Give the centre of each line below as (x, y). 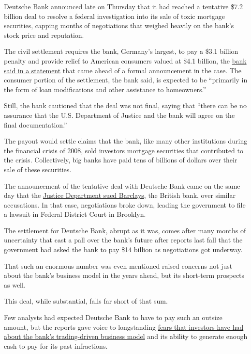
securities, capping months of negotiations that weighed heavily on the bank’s (119, 25)
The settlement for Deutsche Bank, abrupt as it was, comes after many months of (125, 230)
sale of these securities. (38, 169)
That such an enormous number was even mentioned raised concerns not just (118, 265)
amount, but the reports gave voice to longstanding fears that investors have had (124, 327)
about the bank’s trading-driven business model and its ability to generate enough (126, 336)
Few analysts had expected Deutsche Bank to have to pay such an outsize (113, 317)
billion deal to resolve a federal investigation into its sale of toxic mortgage (114, 16)
